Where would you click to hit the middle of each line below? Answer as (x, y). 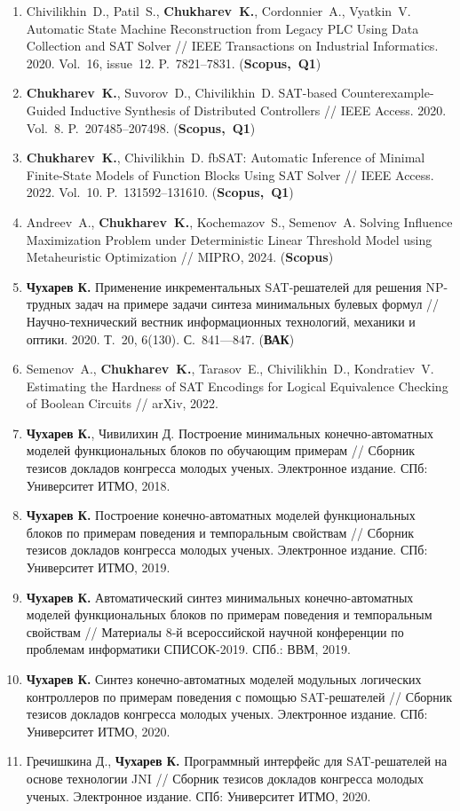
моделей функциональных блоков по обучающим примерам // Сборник (220, 450)
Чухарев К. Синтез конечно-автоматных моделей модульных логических (224, 679)
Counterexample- (388, 93)
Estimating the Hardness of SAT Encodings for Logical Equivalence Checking (237, 386)
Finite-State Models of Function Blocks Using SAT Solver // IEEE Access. (230, 174)
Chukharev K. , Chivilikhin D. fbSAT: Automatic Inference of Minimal (226, 157)
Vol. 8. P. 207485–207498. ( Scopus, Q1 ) (141, 127)
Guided (46, 110)
